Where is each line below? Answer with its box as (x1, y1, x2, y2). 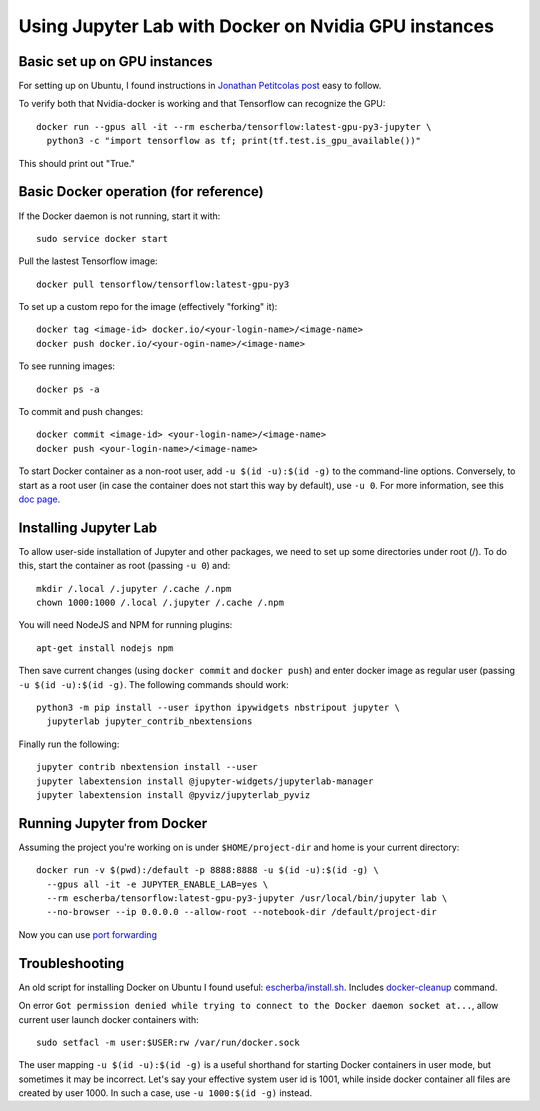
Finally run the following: (18, 738, 120, 750)
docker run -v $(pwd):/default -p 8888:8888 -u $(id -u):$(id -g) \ (36, 865, 379, 876)
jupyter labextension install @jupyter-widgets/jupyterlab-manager (36, 775, 374, 787)
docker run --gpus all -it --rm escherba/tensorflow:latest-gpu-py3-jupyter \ (36, 121, 432, 132)
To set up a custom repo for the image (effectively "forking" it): (18, 301, 278, 313)
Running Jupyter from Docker (18, 815, 208, 832)
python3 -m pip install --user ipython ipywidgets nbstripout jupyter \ (36, 702, 400, 714)
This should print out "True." (18, 157, 135, 169)
